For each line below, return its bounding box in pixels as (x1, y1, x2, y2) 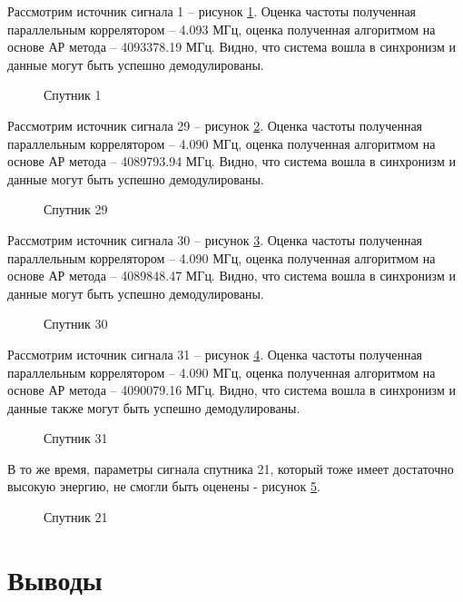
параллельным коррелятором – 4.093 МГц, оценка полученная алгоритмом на (7, 19, 436, 38)
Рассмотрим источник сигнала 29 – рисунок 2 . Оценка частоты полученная (7, 115, 423, 134)
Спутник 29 (44, 200, 108, 219)
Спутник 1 (44, 85, 102, 104)
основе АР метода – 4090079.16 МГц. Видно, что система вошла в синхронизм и (7, 380, 456, 400)
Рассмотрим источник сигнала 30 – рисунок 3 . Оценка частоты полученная (7, 230, 423, 249)
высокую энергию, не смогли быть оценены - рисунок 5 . (7, 477, 320, 496)
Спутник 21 (44, 508, 108, 527)
